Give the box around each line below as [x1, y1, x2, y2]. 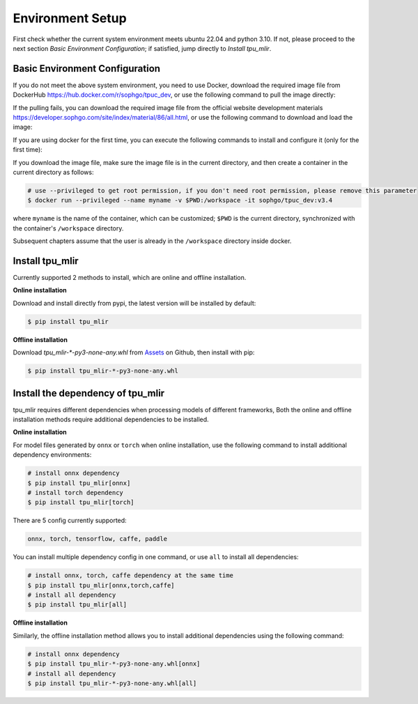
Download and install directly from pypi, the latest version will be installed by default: [13, 299, 256, 307]
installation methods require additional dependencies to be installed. [13, 415, 209, 424]
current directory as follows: [13, 168, 94, 176]
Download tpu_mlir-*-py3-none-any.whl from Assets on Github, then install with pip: [13, 348, 255, 357]
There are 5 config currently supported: [13, 516, 127, 525]
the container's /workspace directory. [13, 224, 124, 233]
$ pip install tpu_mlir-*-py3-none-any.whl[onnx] [27, 660, 201, 668]
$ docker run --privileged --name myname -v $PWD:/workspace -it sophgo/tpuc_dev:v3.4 [27, 196, 333, 205]
